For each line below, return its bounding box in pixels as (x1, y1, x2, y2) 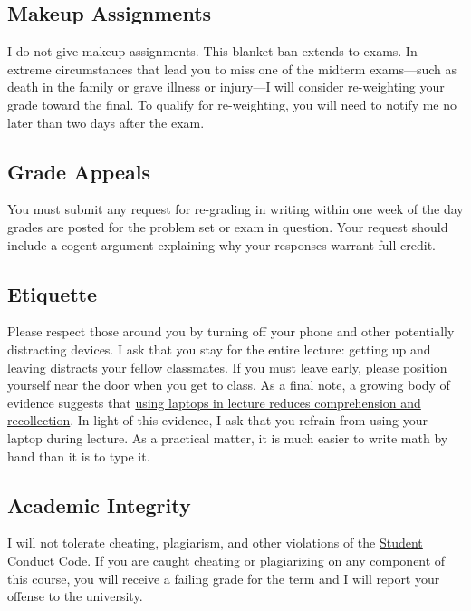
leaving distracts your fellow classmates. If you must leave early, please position (7, 357, 447, 376)
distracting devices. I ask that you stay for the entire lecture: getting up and (7, 339, 431, 358)
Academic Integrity (7, 490, 191, 519)
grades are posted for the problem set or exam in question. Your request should (7, 217, 448, 236)
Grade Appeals (7, 157, 151, 185)
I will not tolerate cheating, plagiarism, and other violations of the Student (7, 533, 423, 552)
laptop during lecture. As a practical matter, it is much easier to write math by (7, 428, 448, 447)
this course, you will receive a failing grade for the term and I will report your (7, 568, 440, 587)
